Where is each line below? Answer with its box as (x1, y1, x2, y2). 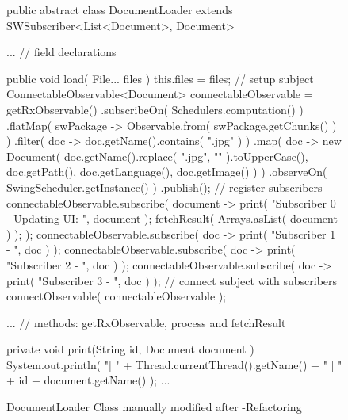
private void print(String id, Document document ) (6, 341, 254, 357)
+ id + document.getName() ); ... (6, 372, 170, 388)
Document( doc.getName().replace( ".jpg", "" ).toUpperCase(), (6, 147, 308, 164)
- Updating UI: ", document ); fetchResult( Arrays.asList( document (6, 210, 338, 227)
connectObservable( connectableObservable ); (6, 288, 227, 304)
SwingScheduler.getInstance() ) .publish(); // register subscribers (6, 178, 323, 195)
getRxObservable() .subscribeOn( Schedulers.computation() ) (6, 101, 304, 117)
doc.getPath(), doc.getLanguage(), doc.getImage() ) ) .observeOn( (6, 163, 327, 180)
